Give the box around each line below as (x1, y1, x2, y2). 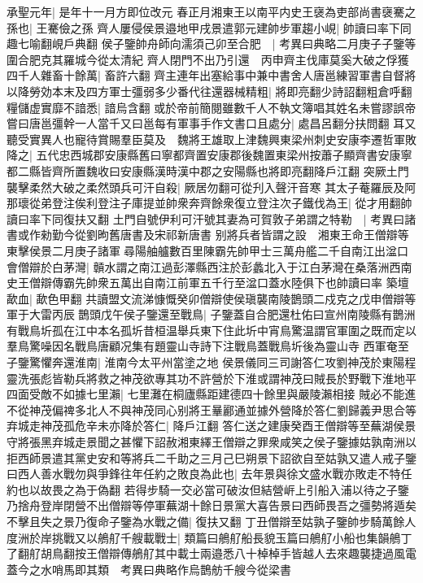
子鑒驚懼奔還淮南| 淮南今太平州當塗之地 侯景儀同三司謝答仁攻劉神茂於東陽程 (7, 354, 416, 371)
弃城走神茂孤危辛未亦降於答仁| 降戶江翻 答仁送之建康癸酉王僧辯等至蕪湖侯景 (7, 417, 416, 434)
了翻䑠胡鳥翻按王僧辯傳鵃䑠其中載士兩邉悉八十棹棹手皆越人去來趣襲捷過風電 (7, 545, 416, 562)
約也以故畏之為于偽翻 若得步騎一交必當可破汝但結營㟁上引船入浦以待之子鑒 (7, 481, 409, 498)
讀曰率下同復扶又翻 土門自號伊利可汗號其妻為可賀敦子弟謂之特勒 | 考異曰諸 (7, 210, 416, 227)
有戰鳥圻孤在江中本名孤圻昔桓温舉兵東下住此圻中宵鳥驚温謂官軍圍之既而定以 (7, 321, 416, 338)
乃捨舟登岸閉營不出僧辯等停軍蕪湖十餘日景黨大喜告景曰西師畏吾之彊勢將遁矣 (7, 497, 416, 514)
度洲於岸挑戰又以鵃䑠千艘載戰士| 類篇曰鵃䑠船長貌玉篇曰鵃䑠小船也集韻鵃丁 (7, 529, 412, 546)
